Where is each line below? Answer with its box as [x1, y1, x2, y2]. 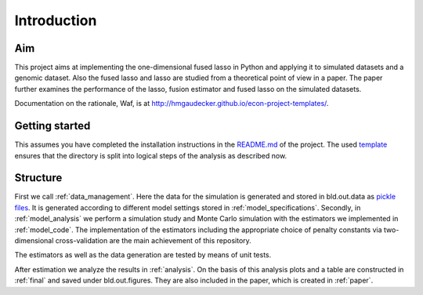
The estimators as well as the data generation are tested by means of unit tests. [14, 250, 272, 260]
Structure [14, 171, 63, 184]
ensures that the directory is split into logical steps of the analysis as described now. [14, 151, 287, 160]
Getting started [14, 119, 91, 133]
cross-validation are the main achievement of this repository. [55, 236, 252, 245]
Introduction [14, 12, 97, 29]
